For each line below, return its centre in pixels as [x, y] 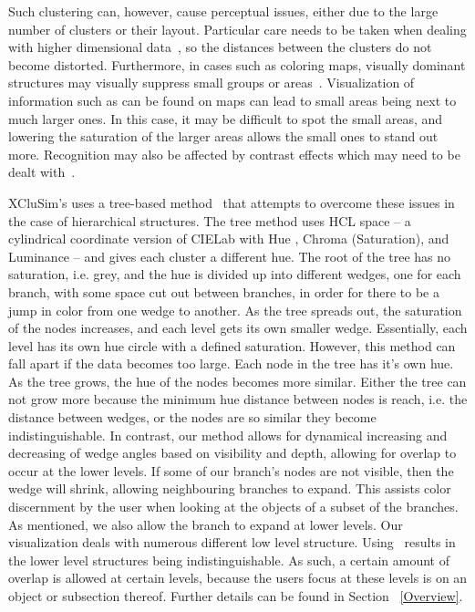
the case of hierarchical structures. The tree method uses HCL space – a [210, 220]
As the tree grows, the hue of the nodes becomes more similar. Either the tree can [237, 381]
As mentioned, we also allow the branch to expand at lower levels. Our [206, 524]
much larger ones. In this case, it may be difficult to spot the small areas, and [226, 118]
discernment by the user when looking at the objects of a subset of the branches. [233, 507]
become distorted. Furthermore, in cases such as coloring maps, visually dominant [237, 64]
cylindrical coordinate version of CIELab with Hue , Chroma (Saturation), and [229, 239]
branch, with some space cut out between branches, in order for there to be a [224, 291]
